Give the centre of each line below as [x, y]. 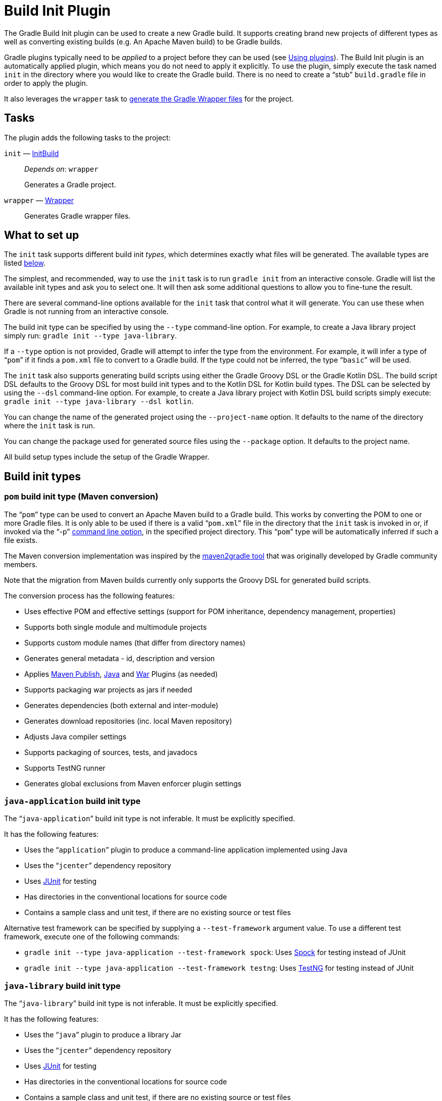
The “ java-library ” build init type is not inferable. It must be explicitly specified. [141, 1004]
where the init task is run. [50, 426]
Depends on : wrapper [61, 169]
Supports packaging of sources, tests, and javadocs [111, 752]
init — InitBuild [32, 153]
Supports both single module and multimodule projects [116, 627]
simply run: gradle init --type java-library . [91, 336]
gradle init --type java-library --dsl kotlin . [99, 402]
